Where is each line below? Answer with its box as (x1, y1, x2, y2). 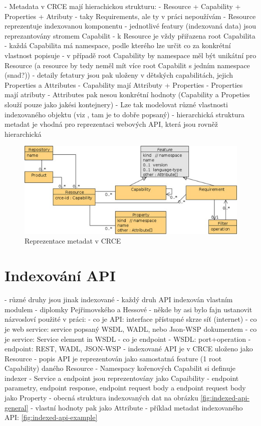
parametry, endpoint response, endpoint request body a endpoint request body (5, 382, 246, 393)
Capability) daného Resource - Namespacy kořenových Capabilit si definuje (5, 363, 235, 373)
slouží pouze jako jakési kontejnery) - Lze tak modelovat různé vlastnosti (5, 99, 228, 109)
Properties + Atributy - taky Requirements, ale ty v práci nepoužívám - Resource (5, 11, 256, 21)
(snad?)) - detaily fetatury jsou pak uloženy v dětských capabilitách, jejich (5, 70, 233, 80)
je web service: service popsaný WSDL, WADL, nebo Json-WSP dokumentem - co (5, 323, 257, 334)
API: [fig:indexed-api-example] (5, 412, 98, 422)
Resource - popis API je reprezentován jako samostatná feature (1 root (5, 353, 222, 363)
